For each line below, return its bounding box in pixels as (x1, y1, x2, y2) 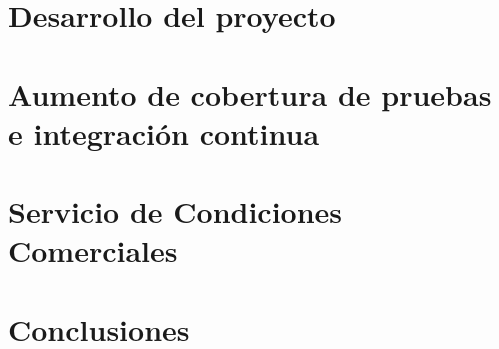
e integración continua (8, 112, 320, 153)
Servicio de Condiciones (8, 191, 343, 232)
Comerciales (8, 230, 178, 271)
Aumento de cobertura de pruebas (8, 73, 492, 114)
